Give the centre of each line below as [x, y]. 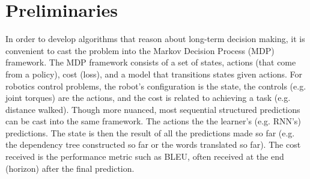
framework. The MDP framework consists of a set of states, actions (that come [151, 62]
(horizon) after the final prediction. [70, 168]
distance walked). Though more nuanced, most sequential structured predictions [153, 109]
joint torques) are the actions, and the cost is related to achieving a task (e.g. [148, 98]
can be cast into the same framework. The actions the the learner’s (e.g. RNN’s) [153, 121]
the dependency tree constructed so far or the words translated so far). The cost [153, 144]
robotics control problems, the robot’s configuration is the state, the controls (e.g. [156, 86]
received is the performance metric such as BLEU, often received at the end [145, 156]
